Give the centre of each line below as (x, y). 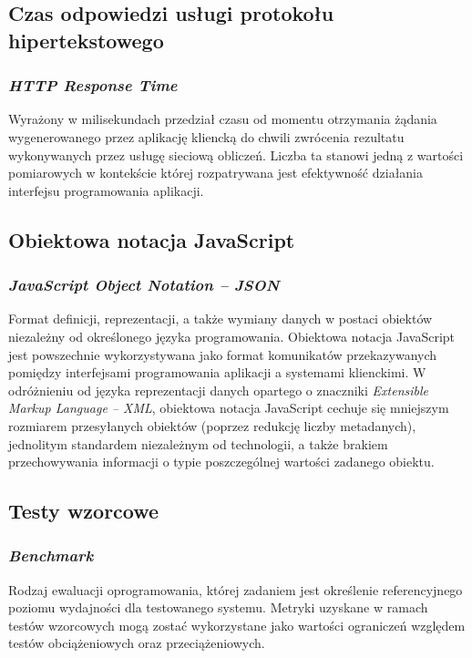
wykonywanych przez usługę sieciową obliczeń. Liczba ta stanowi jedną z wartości (236, 154)
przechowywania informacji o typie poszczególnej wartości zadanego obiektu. (221, 462)
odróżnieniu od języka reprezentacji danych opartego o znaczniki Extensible (218, 390)
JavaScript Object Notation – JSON (144, 285)
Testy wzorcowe (84, 511)
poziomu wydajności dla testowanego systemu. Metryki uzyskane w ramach (218, 607)
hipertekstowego (86, 40)
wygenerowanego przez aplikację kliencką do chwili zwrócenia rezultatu (206, 136)
